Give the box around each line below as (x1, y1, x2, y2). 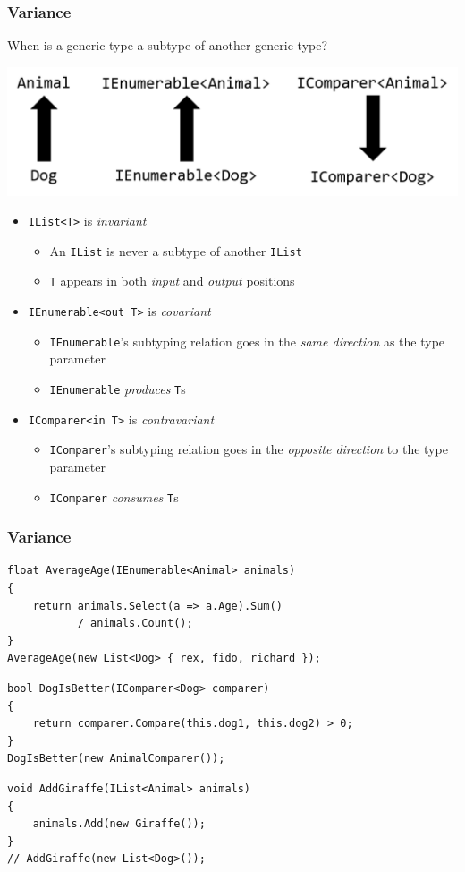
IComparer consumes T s (49, 487, 179, 506)
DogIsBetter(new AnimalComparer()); (7, 752, 225, 765)
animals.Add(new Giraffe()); (32, 817, 206, 831)
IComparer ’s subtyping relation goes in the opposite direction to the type (49, 440, 448, 458)
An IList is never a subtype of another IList (49, 241, 302, 260)
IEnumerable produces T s (49, 380, 186, 398)
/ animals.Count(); (77, 617, 193, 630)
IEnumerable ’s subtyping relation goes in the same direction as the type (49, 331, 445, 350)
